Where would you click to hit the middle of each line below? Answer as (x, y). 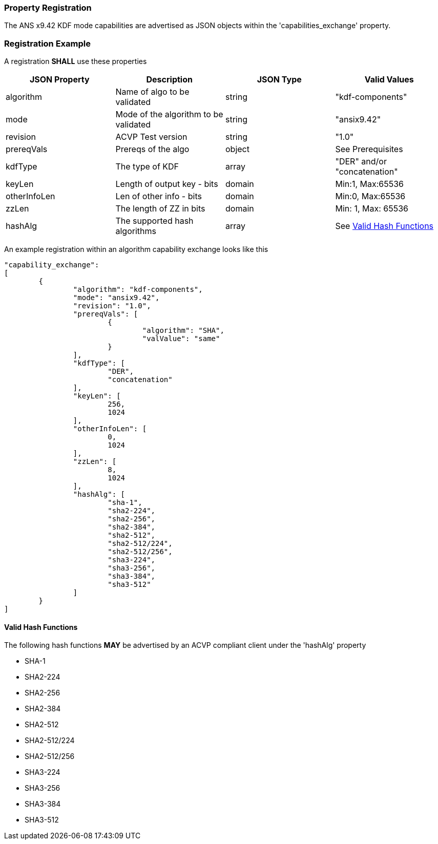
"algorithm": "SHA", (183, 331)
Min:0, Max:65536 (370, 196)
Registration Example (47, 43)
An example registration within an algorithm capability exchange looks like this (136, 249)
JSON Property (59, 80)
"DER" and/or (361, 162)
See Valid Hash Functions (384, 226)
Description (169, 80)
